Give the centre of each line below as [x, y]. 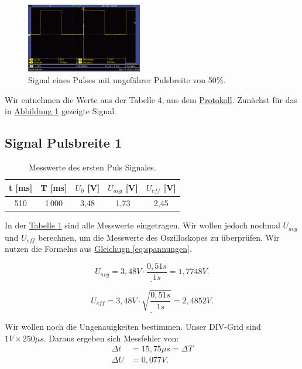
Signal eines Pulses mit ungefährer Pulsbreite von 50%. [127, 79]
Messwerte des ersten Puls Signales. [92, 167]
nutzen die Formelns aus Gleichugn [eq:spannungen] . [98, 249]
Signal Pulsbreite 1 [63, 143]
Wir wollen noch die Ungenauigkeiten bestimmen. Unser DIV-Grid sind [133, 327]
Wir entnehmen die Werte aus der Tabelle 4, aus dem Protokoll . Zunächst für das [151, 99]
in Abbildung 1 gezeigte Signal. [61, 111]
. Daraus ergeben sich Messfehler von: [111, 338]
